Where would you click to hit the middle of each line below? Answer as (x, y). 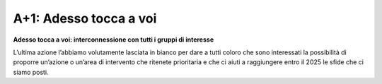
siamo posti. (31, 72)
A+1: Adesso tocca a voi (85, 18)
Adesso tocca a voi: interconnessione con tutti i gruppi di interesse (114, 40)
